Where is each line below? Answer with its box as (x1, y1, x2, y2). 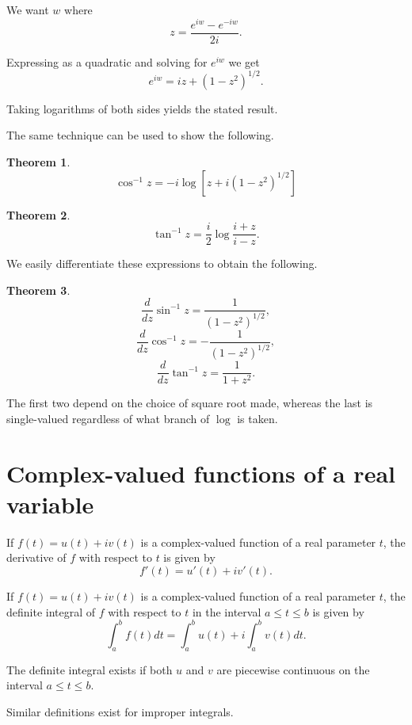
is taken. (237, 410, 278, 426)
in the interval (192, 603, 261, 620)
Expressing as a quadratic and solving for (6, 53, 208, 70)
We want (6, 2, 49, 17)
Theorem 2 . (6, 206, 71, 223)
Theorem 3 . (6, 281, 71, 298)
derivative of (6, 549, 67, 566)
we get (228, 53, 260, 70)
